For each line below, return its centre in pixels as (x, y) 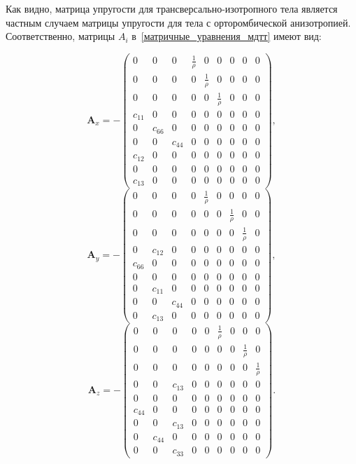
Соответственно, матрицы (60, 36)
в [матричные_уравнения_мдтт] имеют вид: (227, 36)
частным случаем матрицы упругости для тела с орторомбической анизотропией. (178, 22)
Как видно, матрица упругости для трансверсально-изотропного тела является (172, 8)
